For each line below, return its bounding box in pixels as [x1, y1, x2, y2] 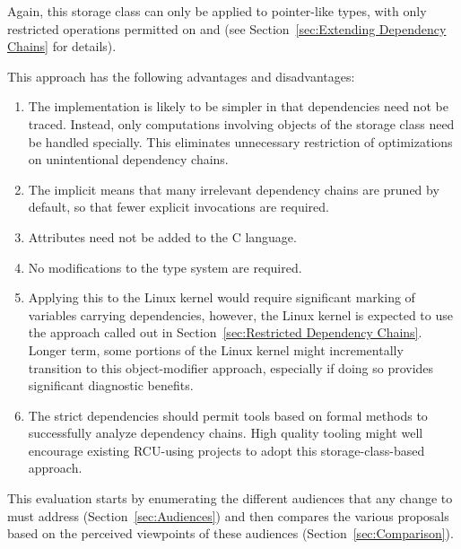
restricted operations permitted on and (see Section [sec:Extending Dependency [7, 19, 447, 38]
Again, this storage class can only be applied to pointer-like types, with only [7, 2, 427, 20]
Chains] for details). [7, 37, 117, 56]
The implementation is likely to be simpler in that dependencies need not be [28, 97, 448, 116]
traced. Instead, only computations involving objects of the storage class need [28, 114, 455, 133]
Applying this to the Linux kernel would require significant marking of [28, 288, 415, 307]
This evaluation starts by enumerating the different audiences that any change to [7, 489, 453, 508]
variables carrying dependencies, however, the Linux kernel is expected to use [28, 305, 453, 324]
